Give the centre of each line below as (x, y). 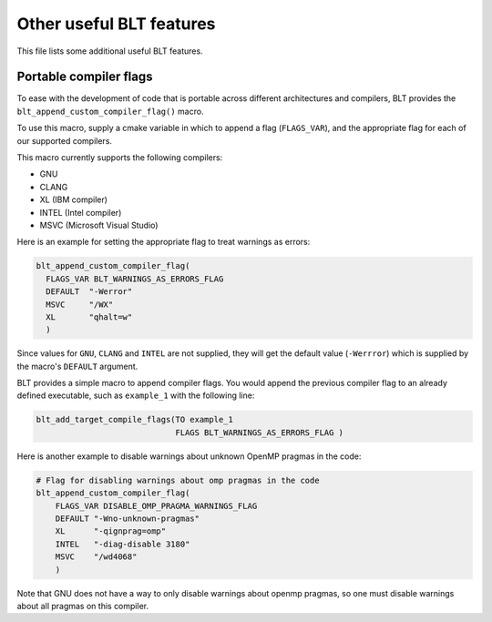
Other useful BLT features (116, 24)
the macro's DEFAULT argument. (77, 366)
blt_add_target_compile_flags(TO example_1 (135, 420)
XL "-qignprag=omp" (111, 531)
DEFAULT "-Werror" (89, 292)
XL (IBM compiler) (74, 199)
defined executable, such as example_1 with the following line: (136, 395)
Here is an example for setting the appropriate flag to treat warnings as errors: (164, 242)
